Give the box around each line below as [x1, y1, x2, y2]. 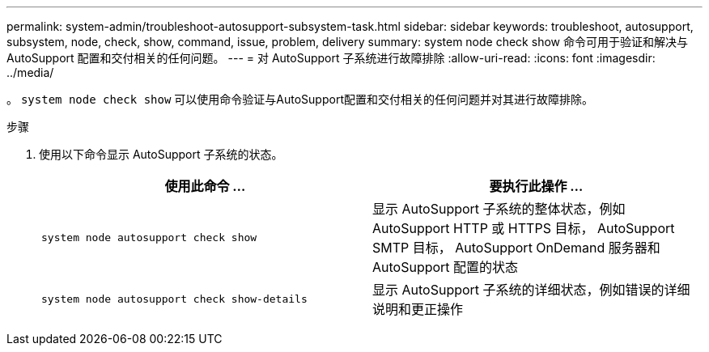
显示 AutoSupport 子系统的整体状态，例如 [372, 201, 626, 217]
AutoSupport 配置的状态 [372, 259, 519, 275]
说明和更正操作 [372, 301, 464, 317]
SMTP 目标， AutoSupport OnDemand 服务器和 [372, 240, 660, 256]
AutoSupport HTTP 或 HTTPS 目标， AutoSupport [372, 220, 675, 236]
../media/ [6, 66, 54, 79]
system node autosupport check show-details [41, 292, 308, 305]
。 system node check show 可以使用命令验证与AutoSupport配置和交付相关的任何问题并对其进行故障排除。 [6, 92, 593, 106]
